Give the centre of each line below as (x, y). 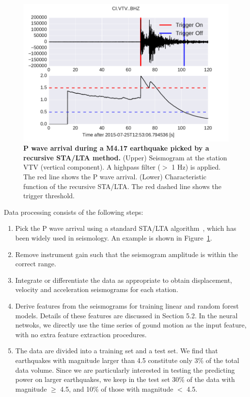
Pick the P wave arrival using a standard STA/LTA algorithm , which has (126, 228)
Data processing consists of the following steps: (74, 212)
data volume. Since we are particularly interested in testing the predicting (125, 370)
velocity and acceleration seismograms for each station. (97, 289)
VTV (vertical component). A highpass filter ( (92, 167)
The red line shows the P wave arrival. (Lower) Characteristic (115, 177)
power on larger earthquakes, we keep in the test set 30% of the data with (125, 379)
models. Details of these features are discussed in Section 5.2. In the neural (126, 315)
